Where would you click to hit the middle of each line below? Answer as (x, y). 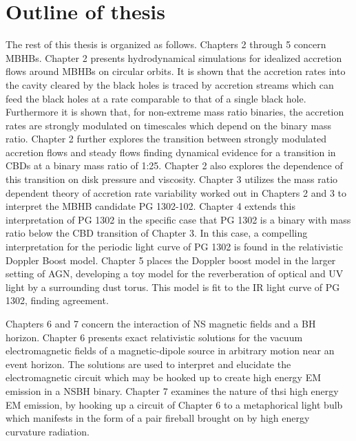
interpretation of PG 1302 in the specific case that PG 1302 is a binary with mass (178, 219)
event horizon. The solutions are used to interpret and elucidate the (148, 364)
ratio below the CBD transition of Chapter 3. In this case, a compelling (157, 233)
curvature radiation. (48, 431)
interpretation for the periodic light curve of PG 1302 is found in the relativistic (174, 247)
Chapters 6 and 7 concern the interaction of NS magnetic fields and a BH (161, 323)
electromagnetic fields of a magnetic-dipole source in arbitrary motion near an (170, 351)
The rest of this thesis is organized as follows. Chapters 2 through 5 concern (166, 44)
